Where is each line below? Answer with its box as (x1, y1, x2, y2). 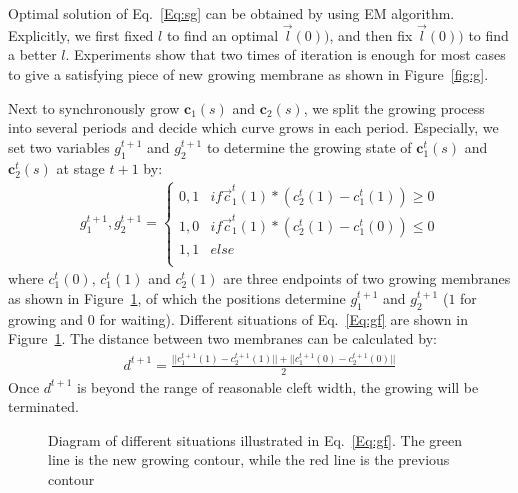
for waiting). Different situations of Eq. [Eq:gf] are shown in (99, 308, 468, 329)
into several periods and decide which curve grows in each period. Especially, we (8, 117, 499, 138)
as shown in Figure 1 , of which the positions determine (8, 287, 346, 308)
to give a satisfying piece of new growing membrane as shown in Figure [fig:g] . (8, 64, 489, 84)
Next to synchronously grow (8, 97, 180, 118)
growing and (8, 308, 84, 329)
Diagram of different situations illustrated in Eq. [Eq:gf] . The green (48, 429, 463, 450)
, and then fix (329, 24, 413, 45)
